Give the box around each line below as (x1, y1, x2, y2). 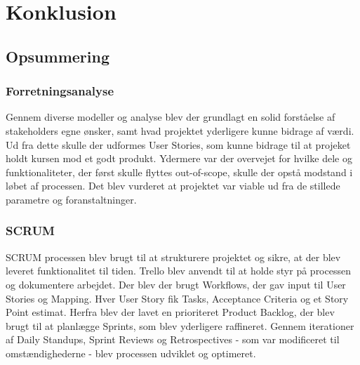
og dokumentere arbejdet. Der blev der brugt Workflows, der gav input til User (6, 277, 346, 291)
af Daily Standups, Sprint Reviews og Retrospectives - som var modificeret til (6, 332, 340, 347)
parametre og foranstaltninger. (6, 192, 137, 206)
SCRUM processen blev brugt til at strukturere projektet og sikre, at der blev (6, 249, 341, 264)
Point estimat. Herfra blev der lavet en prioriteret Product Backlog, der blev (6, 305, 335, 319)
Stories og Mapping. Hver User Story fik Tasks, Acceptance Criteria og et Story (6, 291, 349, 305)
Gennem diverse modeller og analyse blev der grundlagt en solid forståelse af (6, 109, 335, 124)
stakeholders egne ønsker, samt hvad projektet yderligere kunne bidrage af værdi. (6, 123, 354, 138)
